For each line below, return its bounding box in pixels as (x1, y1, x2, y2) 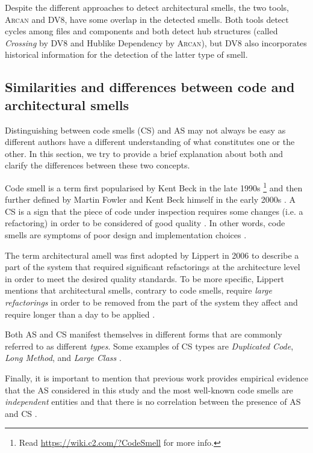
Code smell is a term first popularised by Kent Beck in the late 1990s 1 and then (5, 179, 303, 194)
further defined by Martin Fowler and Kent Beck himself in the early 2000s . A (5, 193, 296, 206)
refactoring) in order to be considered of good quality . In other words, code (5, 217, 285, 229)
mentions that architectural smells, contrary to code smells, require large (5, 284, 272, 297)
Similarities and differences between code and (5, 78, 295, 96)
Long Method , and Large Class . (5, 351, 122, 364)
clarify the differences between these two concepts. (5, 159, 190, 171)
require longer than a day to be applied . (5, 307, 155, 320)
